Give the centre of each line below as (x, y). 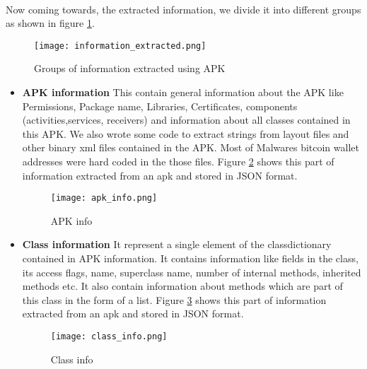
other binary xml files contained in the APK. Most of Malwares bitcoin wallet (191, 147)
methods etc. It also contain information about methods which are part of (182, 286)
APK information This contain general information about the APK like (183, 92)
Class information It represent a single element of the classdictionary (177, 244)
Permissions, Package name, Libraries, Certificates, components (160, 106)
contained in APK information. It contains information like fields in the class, (190, 258)
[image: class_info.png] (109, 336)
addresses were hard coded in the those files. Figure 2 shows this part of (178, 161)
